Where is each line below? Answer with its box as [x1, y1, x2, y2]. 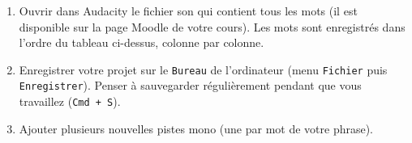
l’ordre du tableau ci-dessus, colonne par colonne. [19, 34, 264, 51]
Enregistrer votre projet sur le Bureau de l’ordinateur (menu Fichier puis [19, 61, 388, 78]
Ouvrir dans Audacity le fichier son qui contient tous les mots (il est [19, 2, 358, 19]
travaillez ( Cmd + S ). [19, 93, 121, 110]
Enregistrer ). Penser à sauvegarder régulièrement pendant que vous [19, 77, 362, 94]
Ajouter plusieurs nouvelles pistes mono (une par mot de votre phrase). [19, 120, 374, 137]
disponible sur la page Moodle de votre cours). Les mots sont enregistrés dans [19, 18, 406, 35]
